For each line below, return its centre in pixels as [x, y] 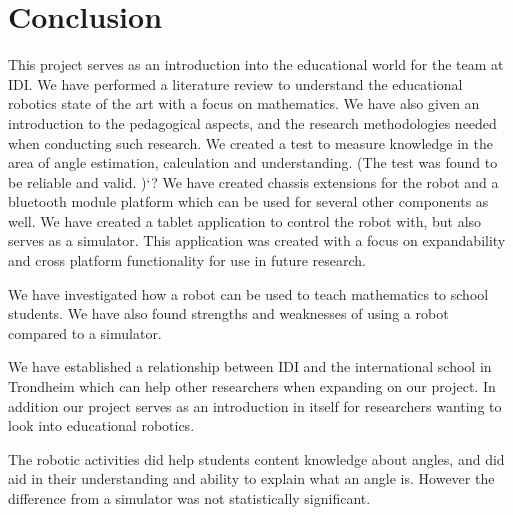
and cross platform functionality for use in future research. [187, 260]
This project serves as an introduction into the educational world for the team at [256, 64]
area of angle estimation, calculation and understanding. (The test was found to [253, 162]
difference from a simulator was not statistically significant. [189, 498]
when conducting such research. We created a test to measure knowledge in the [250, 142]
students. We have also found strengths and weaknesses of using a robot [228, 313]
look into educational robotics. [101, 425]
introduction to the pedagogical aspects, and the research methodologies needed [252, 122]
